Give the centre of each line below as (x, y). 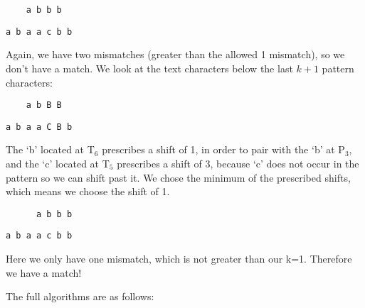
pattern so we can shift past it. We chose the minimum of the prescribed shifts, (178, 177)
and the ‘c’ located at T (58, 163)
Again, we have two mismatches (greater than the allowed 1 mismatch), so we (175, 54)
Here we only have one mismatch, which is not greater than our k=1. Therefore (179, 259)
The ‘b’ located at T (50, 149)
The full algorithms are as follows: (80, 296)
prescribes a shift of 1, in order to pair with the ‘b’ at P (223, 149)
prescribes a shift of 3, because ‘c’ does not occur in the (238, 163)
